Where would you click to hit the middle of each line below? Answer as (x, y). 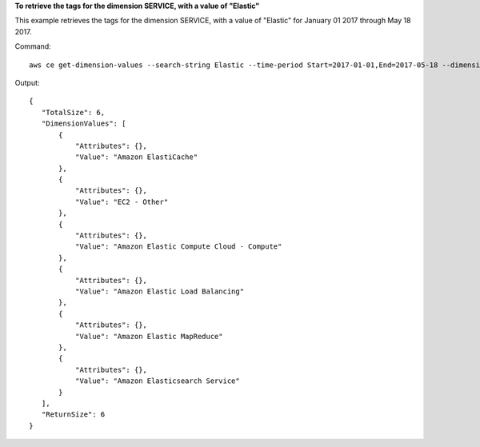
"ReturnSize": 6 (73, 415)
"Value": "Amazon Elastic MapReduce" (149, 336)
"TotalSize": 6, (73, 112)
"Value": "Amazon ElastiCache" (136, 157)
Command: (33, 46)
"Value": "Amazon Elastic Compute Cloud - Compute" (178, 247)
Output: (27, 82)
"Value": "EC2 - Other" (122, 202)
